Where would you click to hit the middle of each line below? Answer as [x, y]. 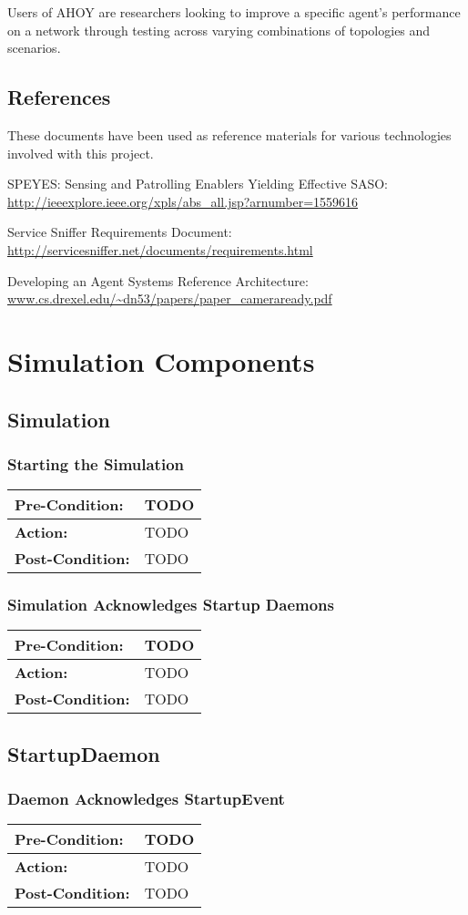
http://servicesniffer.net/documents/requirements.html [160, 249]
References [59, 97]
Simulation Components [161, 360]
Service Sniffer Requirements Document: [120, 232]
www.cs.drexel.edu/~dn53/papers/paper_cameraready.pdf [170, 298]
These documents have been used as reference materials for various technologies [229, 134]
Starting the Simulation [96, 463]
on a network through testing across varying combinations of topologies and [219, 30]
